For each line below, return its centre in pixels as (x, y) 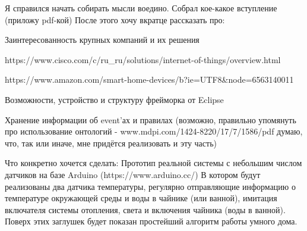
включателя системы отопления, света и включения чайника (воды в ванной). (145, 209)
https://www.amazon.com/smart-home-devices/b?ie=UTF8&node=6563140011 (149, 79)
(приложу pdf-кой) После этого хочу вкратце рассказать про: (115, 19)
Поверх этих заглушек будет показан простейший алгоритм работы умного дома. (151, 221)
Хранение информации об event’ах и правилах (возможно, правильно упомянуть (151, 119)
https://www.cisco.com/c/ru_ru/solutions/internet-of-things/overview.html (143, 59)
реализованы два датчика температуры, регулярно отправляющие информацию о (150, 186)
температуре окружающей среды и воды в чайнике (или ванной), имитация (141, 198)
